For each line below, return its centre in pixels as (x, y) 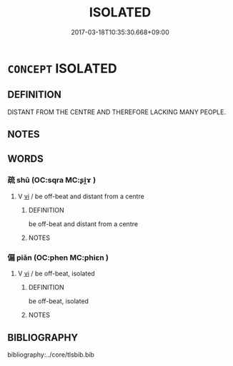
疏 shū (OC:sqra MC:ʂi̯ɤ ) (52, 181)
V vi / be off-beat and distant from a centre (81, 196)
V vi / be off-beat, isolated (56, 274)
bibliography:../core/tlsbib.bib (51, 355)
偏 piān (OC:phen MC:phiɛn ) (58, 258)
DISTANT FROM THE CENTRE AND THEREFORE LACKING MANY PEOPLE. (117, 112)
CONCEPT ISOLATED (62, 68)
